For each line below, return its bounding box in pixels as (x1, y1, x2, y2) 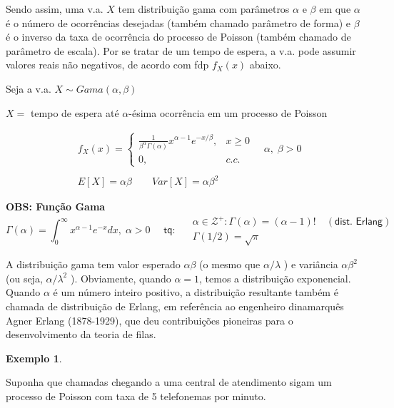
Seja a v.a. (6, 81, 51, 96)
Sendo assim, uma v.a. (6, 1, 103, 16)
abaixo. (249, 57, 281, 72)
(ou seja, (6, 270, 43, 285)
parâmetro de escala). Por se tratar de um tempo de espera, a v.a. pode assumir (6, 43, 356, 58)
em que (319, 1, 351, 16)
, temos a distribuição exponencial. (199, 270, 351, 285)
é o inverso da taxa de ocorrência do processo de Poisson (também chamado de (6, 29, 351, 44)
